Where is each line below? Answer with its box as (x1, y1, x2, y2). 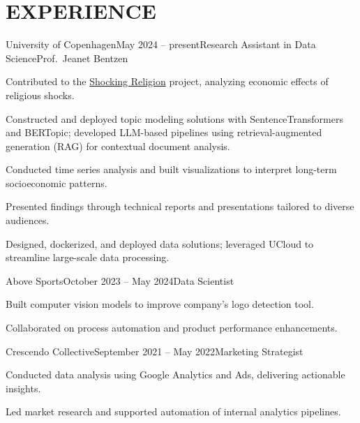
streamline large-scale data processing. (6, 250, 170, 265)
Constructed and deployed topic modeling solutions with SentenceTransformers (6, 111, 343, 126)
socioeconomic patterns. (6, 175, 107, 190)
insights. (6, 380, 41, 395)
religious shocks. (6, 87, 75, 102)
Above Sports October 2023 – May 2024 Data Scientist (6, 273, 234, 288)
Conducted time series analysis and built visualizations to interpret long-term (6, 162, 337, 177)
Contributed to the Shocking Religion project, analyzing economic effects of (6, 74, 329, 89)
